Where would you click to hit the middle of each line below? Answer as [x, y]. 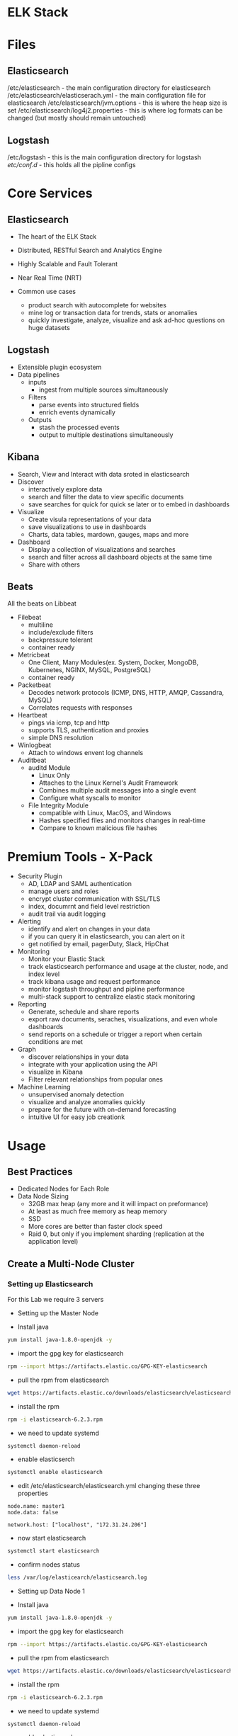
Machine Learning [44, 1087]
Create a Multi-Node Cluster [71, 1264]
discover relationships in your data [79, 1057]
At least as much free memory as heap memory [98, 1211]
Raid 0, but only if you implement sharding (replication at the [116, 1234]
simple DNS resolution [61, 738]
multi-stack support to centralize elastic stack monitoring [112, 997]
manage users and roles [63, 891]
